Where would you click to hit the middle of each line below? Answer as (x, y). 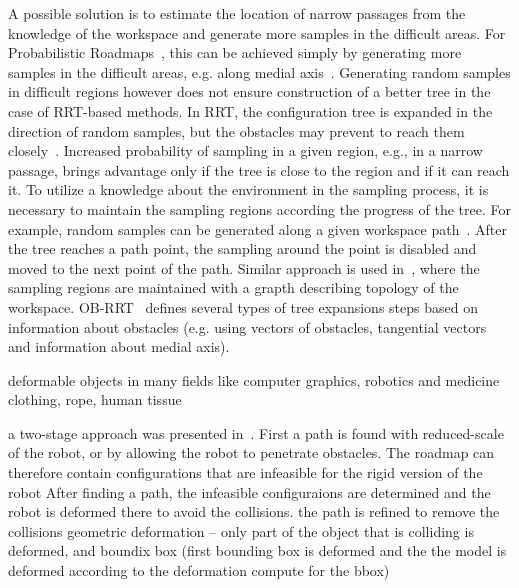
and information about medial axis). (119, 346)
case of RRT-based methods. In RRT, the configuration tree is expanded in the (250, 110)
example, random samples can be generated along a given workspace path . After (257, 228)
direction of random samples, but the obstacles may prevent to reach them (236, 130)
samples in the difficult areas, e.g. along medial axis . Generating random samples (259, 71)
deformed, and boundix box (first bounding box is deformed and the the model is (257, 550)
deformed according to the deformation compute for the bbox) (199, 570)
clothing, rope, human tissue (95, 399)
